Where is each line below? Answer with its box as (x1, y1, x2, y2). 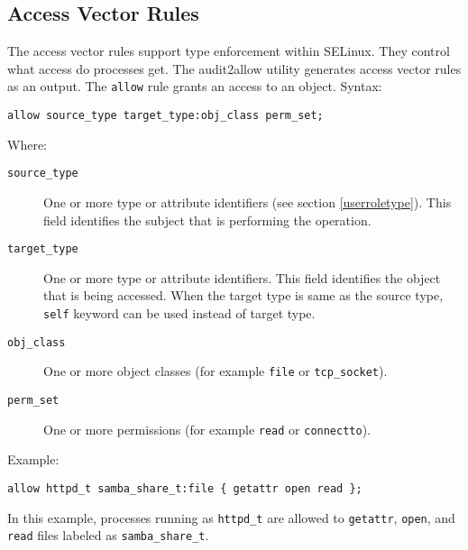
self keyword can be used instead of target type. (43, 303, 316, 322)
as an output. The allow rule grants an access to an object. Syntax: (7, 77, 382, 96)
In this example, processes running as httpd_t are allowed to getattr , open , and (7, 508, 455, 527)
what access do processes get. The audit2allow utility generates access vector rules (7, 59, 462, 78)
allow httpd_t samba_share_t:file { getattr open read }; (7, 481, 362, 495)
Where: (7, 134, 47, 153)
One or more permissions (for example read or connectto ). (43, 419, 371, 438)
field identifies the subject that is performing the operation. (43, 210, 372, 229)
